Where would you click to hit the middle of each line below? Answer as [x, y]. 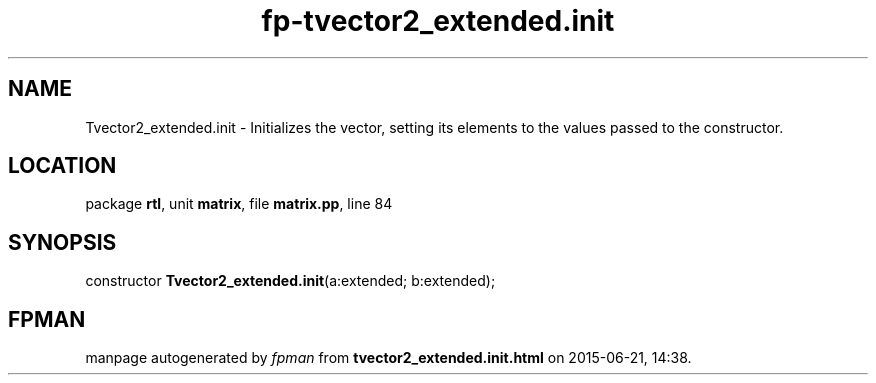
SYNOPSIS [62, 242]
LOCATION [62, 166]
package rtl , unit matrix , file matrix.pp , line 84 [239, 204]
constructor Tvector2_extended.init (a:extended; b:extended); [290, 281]
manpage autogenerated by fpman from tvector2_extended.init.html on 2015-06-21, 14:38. [388, 358]
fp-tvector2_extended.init [438, 21]
